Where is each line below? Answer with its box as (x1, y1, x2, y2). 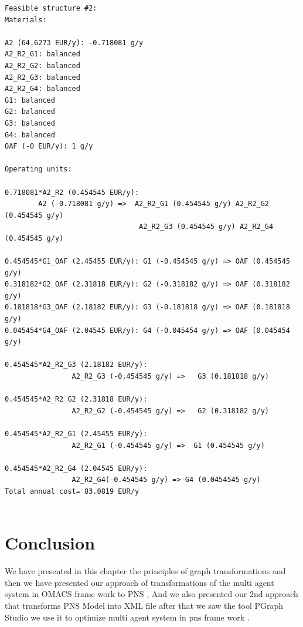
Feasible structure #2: (5, 4, 97, 12)
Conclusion (5, 531, 96, 555)
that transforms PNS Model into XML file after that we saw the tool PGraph (5, 599, 284, 612)
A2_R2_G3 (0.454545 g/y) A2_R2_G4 (139, 223, 274, 231)
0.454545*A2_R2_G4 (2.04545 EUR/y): (5, 464, 148, 473)
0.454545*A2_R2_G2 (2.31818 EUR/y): (5, 395, 148, 404)
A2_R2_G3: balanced (5, 73, 80, 82)
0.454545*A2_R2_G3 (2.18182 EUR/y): (5, 360, 148, 369)
